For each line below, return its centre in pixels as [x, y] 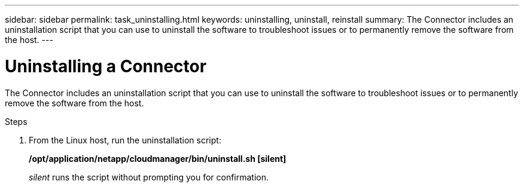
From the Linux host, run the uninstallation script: [125, 140]
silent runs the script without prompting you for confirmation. [149, 177]
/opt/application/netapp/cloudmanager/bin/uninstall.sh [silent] [158, 158]
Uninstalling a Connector [106, 66]
